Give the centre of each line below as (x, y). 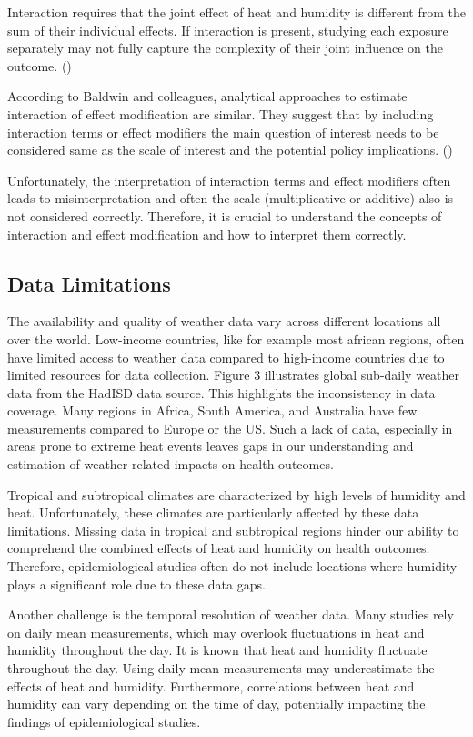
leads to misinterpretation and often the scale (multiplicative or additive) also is (231, 198)
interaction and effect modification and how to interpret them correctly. (207, 234)
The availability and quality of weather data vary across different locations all (224, 321)
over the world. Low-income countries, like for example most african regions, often (236, 338)
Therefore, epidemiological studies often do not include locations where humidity (232, 566)
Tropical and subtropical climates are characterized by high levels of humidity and (236, 494)
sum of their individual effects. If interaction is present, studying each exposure (228, 30)
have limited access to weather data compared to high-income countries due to (226, 357)
